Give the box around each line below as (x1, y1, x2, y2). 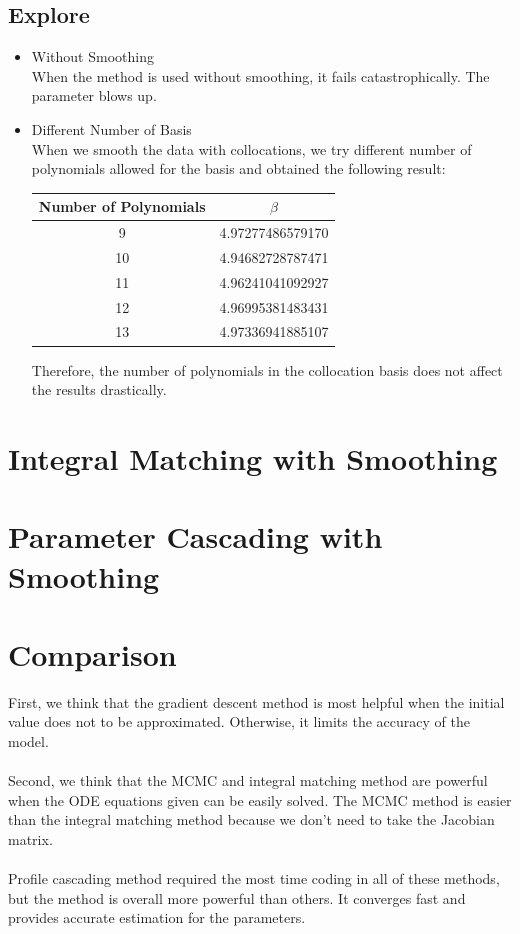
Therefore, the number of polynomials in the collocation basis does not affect (31, 359, 503, 380)
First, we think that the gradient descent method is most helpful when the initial (8, 691, 505, 712)
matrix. (8, 828, 53, 849)
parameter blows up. (31, 85, 157, 106)
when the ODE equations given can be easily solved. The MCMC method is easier (8, 789, 512, 810)
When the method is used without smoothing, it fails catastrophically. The (31, 65, 490, 86)
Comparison (8, 633, 177, 674)
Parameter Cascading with (8, 516, 383, 557)
